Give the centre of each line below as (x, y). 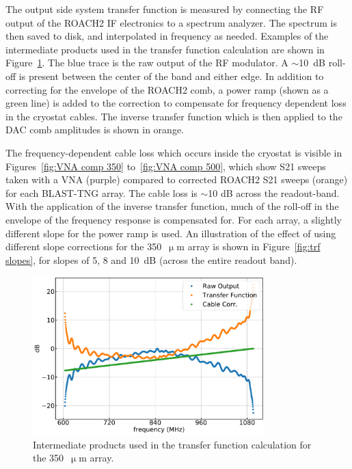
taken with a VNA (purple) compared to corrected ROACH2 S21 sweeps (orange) (177, 179)
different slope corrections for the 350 (84, 246)
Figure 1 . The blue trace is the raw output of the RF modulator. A (147, 63)
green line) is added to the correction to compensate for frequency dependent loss (176, 103)
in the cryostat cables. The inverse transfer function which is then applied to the (174, 116)
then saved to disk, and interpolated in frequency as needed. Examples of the (167, 36)
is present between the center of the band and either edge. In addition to (171, 76)
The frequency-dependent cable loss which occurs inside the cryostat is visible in (174, 152)
